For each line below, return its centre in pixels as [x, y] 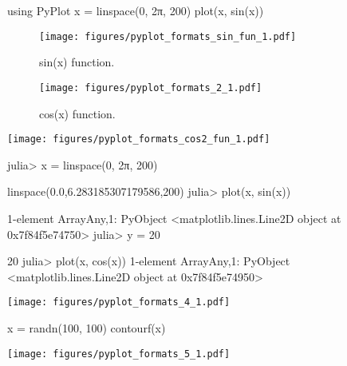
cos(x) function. [77, 113]
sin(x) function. [77, 62]
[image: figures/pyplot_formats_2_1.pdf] [151, 88]
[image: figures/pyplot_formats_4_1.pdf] [119, 302]
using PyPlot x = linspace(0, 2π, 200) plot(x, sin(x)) [136, 10]
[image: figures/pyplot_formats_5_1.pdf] [119, 354]
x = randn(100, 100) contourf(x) [87, 327]
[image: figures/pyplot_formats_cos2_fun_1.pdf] [139, 139]
